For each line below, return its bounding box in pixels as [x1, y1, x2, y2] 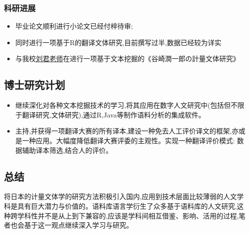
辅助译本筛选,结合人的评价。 [22, 145, 113, 155]
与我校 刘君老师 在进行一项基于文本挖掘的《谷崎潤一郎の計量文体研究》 [15, 53, 240, 64]
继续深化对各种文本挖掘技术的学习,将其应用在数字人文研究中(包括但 [15, 100, 231, 110]
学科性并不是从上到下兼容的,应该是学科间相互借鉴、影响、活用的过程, [17, 210, 239, 220]
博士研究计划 [4, 77, 65, 92]
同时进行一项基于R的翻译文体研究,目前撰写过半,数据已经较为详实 [15, 37, 221, 47]
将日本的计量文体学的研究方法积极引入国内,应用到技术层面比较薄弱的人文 [4, 191, 237, 201]
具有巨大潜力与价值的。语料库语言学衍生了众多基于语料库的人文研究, [17, 200, 237, 211]
